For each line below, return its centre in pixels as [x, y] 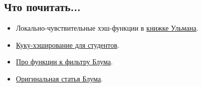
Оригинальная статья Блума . [59, 78]
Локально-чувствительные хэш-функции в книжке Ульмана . [107, 28]
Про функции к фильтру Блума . [64, 62]
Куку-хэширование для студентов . [68, 45]
